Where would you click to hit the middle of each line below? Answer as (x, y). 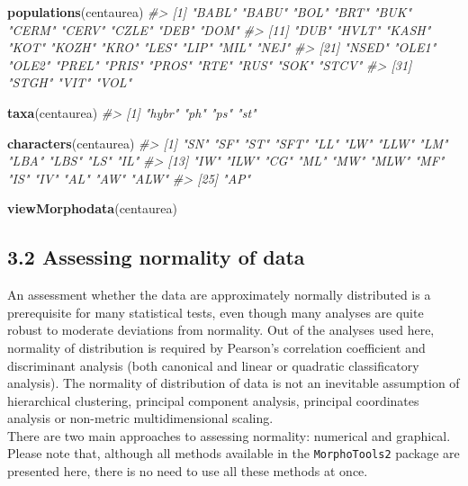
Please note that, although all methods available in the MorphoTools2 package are (234, 453)
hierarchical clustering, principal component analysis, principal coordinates (213, 400)
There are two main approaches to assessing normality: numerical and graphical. (229, 435)
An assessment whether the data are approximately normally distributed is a (219, 295)
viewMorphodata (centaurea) (92, 208)
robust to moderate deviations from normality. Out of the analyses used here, (221, 330)
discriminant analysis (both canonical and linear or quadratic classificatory (213, 365)
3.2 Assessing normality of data (156, 257)
